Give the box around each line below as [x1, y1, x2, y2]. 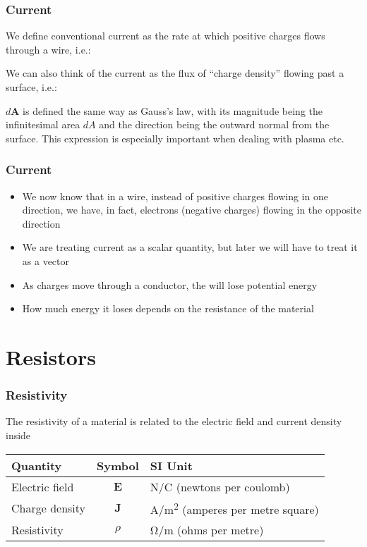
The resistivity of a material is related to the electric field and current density [6, 414, 342, 429]
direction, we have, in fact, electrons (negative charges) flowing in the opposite [22, 202, 362, 217]
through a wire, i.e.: [6, 42, 91, 56]
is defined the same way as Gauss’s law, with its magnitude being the [23, 103, 323, 118]
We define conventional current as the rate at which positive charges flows [6, 28, 325, 43]
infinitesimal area [6, 117, 80, 132]
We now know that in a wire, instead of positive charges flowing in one [22, 188, 328, 203]
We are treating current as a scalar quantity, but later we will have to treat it [22, 240, 358, 254]
